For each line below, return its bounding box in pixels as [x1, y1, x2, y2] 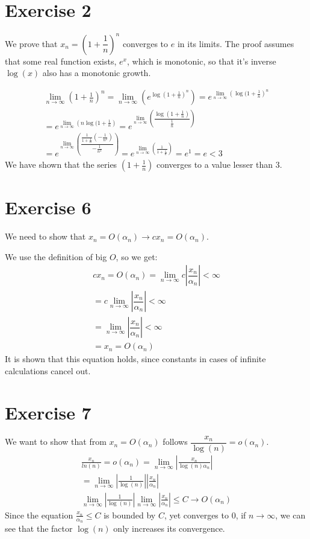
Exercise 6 [5, 195, 91, 220]
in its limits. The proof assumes [177, 37, 294, 49]
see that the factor [5, 522, 73, 535]
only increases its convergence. [113, 522, 225, 535]
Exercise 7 [5, 400, 91, 424]
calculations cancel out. [5, 365, 91, 377]
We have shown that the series [5, 158, 117, 170]
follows [163, 435, 188, 448]
